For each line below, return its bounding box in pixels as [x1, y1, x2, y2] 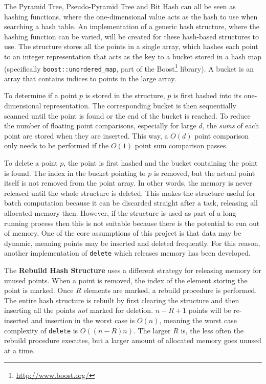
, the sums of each [202, 120, 259, 131]
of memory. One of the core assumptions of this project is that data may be [4, 228, 241, 238]
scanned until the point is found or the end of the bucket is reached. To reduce [4, 110, 251, 121]
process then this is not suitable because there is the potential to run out [31, 217, 260, 228]
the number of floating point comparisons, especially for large [4, 120, 196, 131]
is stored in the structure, [85, 90, 165, 101]
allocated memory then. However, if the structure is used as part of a [4, 208, 221, 218]
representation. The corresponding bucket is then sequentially [43, 100, 237, 111]
